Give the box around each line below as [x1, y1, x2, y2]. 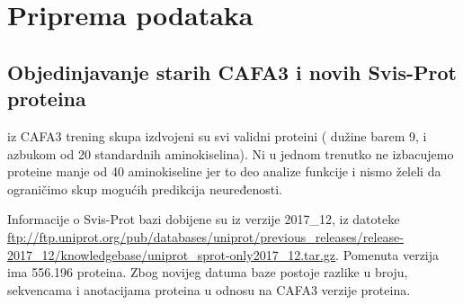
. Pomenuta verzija [335, 245, 440, 264]
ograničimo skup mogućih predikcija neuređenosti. [7, 179, 282, 198]
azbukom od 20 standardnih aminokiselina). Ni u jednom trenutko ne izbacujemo [7, 144, 454, 163]
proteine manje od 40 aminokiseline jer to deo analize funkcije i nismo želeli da [7, 162, 441, 181]
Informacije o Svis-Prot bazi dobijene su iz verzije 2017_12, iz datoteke [7, 210, 400, 229]
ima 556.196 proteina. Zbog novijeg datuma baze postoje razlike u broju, [7, 263, 408, 282]
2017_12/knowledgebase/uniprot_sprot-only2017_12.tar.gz [7, 245, 336, 264]
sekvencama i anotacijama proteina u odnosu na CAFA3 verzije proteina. [7, 280, 411, 299]
